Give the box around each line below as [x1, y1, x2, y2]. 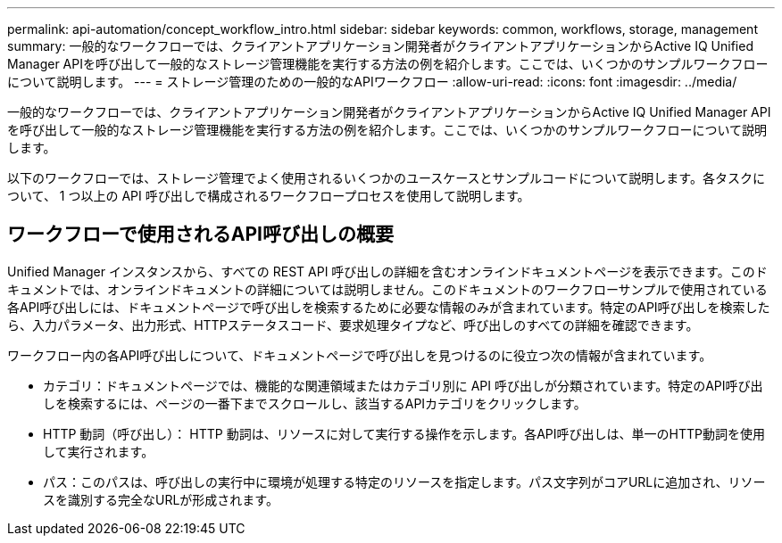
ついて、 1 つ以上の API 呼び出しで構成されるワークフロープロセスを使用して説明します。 [7, 188, 530, 203]
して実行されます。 [43, 443, 154, 459]
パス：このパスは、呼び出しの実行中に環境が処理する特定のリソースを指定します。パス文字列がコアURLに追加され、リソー [43, 473, 766, 490]
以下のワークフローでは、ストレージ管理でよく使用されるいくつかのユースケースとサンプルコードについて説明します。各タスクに [7, 170, 765, 185]
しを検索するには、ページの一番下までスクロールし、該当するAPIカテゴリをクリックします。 [43, 395, 586, 411]
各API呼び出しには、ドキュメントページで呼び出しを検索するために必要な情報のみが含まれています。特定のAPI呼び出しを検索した [7, 299, 770, 315]
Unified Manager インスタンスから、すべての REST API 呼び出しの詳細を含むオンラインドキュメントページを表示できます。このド [7, 263, 768, 279]
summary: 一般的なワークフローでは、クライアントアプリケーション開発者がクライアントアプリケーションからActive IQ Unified [7, 38, 753, 53]
